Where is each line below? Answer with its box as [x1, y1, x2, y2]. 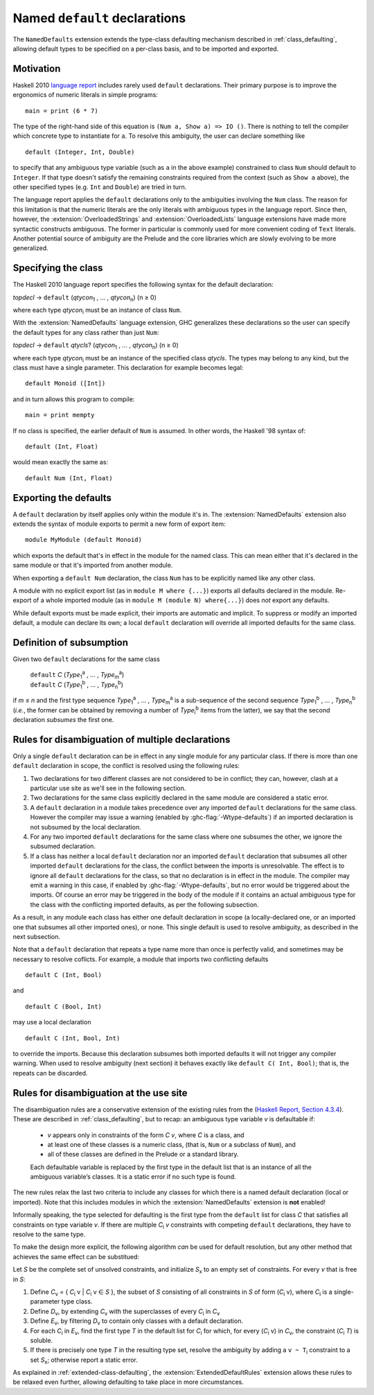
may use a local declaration [12, 1018, 91, 1026]
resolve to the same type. [12, 1230, 86, 1238]
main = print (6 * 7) [25, 107, 98, 114]
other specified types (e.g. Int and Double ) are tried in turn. [12, 182, 187, 191]
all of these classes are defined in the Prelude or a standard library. [47, 1150, 239, 1159]
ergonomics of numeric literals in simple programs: [12, 91, 159, 99]
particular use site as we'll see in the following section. [30, 784, 186, 793]
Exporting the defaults [12, 492, 112, 504]
